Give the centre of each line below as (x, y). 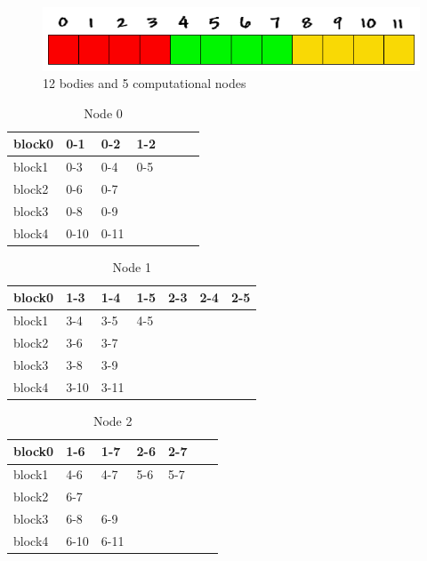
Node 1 (132, 266)
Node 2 (113, 420)
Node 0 (103, 112)
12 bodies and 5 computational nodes (145, 83)
